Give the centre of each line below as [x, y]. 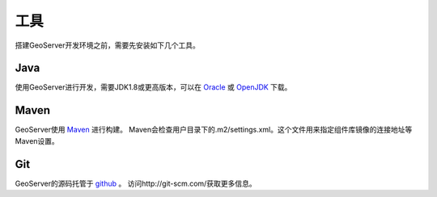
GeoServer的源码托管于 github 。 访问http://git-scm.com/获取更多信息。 [136, 183]
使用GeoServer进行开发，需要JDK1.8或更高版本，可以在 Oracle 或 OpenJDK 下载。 [153, 87]
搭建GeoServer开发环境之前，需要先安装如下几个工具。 [107, 45]
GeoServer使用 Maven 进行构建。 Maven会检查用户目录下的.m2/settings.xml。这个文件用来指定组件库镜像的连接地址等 [214, 130]
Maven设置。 [37, 140]
